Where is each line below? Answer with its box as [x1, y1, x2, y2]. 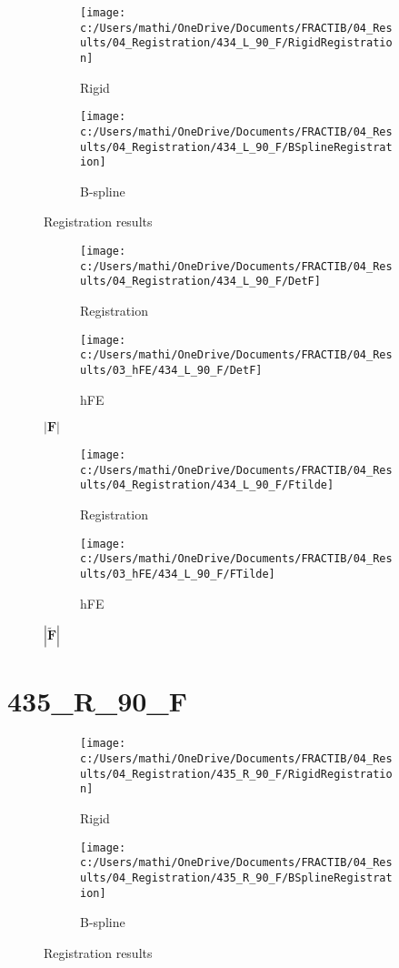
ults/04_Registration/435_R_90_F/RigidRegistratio [80, 767, 393, 781]
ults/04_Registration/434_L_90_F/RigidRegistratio [80, 36, 393, 50]
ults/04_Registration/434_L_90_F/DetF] [80, 275, 321, 288]
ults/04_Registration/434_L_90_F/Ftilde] [80, 479, 334, 492]
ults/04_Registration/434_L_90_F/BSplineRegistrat [80, 140, 393, 154]
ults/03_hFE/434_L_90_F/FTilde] [80, 568, 275, 581]
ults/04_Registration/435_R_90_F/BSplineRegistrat [80, 871, 393, 884]
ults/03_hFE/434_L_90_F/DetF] [80, 363, 263, 377]
